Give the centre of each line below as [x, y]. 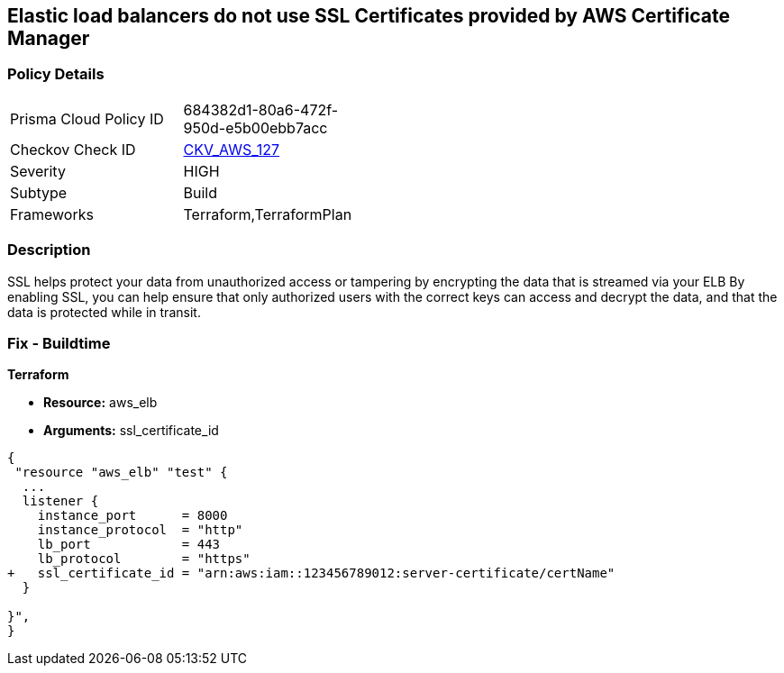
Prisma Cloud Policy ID [87, 118]
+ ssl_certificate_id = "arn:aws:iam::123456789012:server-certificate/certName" [311, 573]
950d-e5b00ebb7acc [255, 127]
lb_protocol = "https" [144, 559]
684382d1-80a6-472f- [261, 109]
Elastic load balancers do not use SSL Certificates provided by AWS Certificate [369, 16]
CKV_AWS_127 [232, 149]
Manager [49, 38]
